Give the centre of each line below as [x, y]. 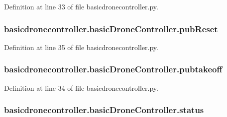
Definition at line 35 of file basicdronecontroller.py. [81, 47]
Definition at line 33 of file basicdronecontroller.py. [81, 6]
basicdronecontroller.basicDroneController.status [104, 110]
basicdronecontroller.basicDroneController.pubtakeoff [113, 69]
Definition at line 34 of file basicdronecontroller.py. [81, 88]
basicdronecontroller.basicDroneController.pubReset [111, 29]
